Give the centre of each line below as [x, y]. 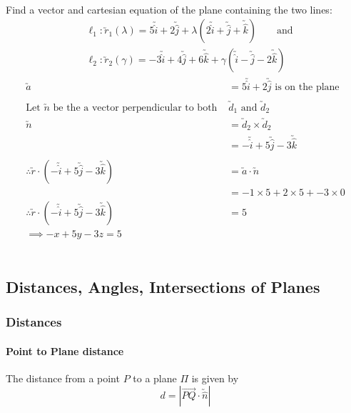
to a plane [155, 378]
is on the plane [307, 87]
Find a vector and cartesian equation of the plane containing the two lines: [169, 9]
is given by [215, 378]
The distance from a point [63, 378]
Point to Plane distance [65, 350]
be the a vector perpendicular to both [135, 108]
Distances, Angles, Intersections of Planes [163, 286]
